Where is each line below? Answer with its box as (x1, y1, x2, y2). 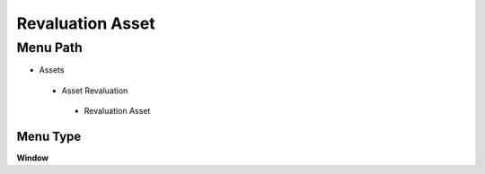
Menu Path (16, 39, 83, 56)
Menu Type (16, 128, 82, 144)
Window (16, 152, 49, 163)
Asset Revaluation (61, 85, 128, 96)
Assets (39, 65, 65, 75)
